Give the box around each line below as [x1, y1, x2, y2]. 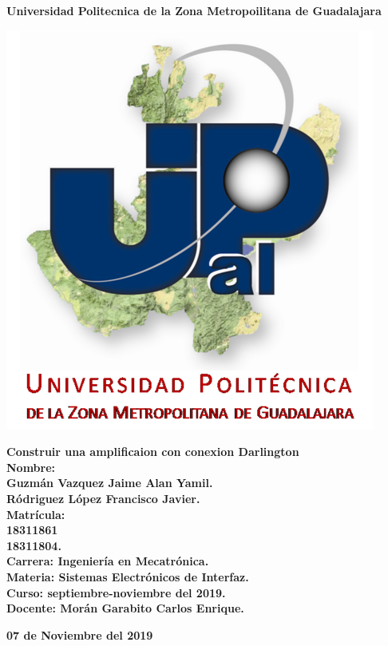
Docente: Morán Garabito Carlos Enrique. [6, 600, 244, 616]
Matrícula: [6, 505, 65, 522]
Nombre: [6, 458, 56, 475]
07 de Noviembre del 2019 [6, 626, 153, 643]
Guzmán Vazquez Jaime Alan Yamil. [6, 474, 213, 491]
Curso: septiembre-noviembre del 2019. [6, 584, 226, 600]
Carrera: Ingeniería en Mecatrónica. [6, 553, 209, 569]
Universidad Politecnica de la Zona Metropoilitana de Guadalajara [6, 2, 382, 18]
